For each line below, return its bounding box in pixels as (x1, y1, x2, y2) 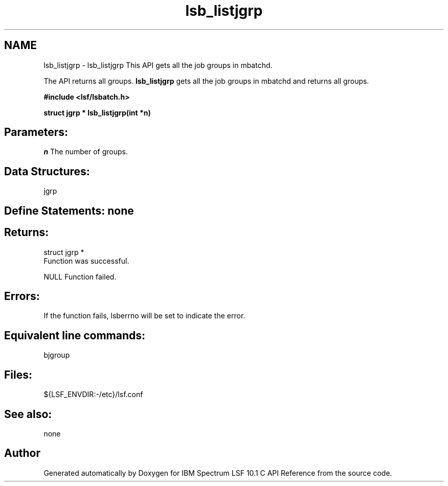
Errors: (4, 289, 40, 303)
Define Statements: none (4, 204, 134, 217)
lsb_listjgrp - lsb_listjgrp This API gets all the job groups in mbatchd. (43, 60, 273, 70)
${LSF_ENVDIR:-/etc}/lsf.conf (43, 390, 143, 399)
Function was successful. (43, 256, 129, 265)
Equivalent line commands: (4, 329, 146, 342)
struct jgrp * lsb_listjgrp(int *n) (43, 108, 151, 117)
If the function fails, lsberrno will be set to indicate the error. (43, 311, 245, 320)
